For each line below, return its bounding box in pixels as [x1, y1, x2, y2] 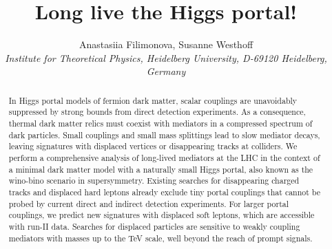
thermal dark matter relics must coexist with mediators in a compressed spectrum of [8, 118, 313, 129]
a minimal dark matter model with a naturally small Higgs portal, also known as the [8, 163, 313, 175]
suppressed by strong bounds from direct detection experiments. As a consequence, [8, 106, 306, 118]
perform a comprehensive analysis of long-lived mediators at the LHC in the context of [8, 151, 320, 163]
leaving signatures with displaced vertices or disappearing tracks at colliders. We [8, 140, 298, 152]
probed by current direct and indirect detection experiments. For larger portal [8, 197, 289, 209]
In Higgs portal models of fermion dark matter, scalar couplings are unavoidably [8, 94, 298, 106]
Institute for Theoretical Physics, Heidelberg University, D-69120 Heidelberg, [5, 50, 327, 65]
